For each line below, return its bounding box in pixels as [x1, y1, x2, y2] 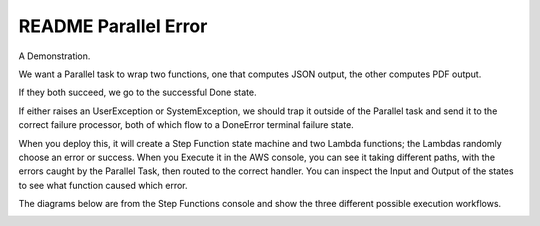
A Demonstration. [18, 50, 91, 62]
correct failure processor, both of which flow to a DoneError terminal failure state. [18, 119, 354, 131]
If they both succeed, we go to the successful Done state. [18, 86, 257, 99]
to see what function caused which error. [18, 179, 189, 191]
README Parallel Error [18, 15, 208, 37]
